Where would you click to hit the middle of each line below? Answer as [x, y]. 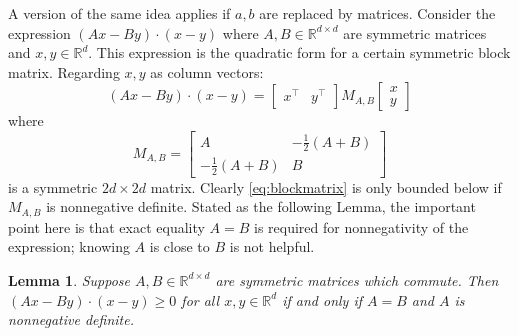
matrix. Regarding [64, 71]
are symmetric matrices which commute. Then [357, 279]
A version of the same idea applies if [119, 13]
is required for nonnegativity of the [361, 226]
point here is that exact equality [106, 226]
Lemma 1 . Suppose [69, 279]
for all [200, 299]
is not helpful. [272, 246]
